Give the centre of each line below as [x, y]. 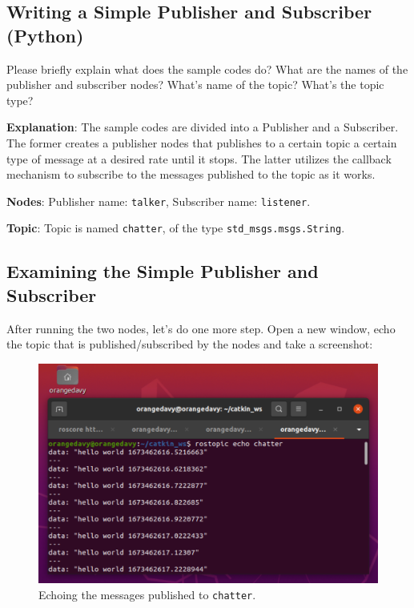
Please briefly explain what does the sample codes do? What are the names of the [207, 68]
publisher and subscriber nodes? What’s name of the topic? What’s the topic [195, 85]
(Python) [45, 35]
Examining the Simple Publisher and [163, 271]
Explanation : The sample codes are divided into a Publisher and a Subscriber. [203, 127]
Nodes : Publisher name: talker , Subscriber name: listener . [159, 201]
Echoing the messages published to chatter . [147, 594]
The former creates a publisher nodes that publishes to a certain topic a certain [202, 142]
